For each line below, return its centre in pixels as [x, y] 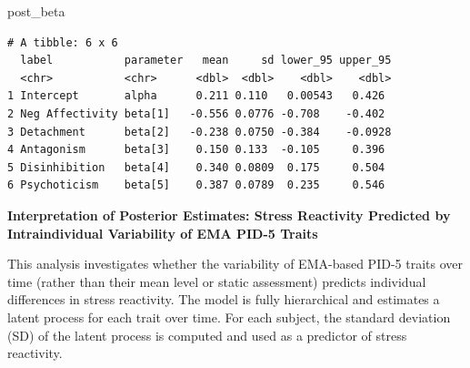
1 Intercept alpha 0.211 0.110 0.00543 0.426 [196, 96]
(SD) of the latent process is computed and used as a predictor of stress [207, 335]
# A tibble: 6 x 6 [63, 42]
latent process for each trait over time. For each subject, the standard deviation [229, 317]
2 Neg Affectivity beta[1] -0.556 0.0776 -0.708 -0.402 [196, 113]
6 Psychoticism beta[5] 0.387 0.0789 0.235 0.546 [196, 185]
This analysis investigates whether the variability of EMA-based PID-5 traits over [235, 264]
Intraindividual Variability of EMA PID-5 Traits [163, 233]
